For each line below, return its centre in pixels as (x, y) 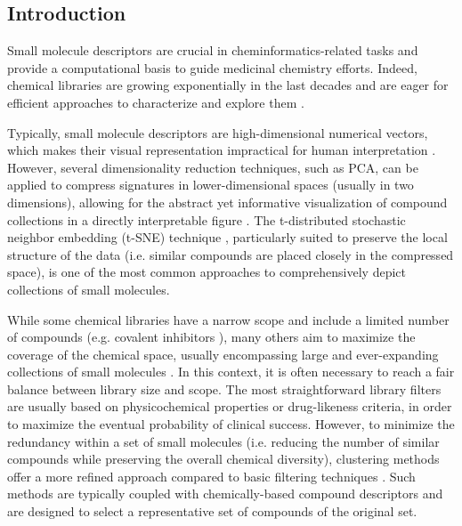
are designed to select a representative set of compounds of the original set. (212, 511)
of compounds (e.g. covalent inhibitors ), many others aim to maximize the (211, 337)
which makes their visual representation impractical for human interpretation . (222, 150)
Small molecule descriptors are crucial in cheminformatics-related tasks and (213, 50)
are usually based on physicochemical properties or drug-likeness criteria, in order (230, 406)
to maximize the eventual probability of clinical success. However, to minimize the (231, 424)
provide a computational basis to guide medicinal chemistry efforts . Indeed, (212, 67)
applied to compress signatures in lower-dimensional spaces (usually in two (211, 185)
